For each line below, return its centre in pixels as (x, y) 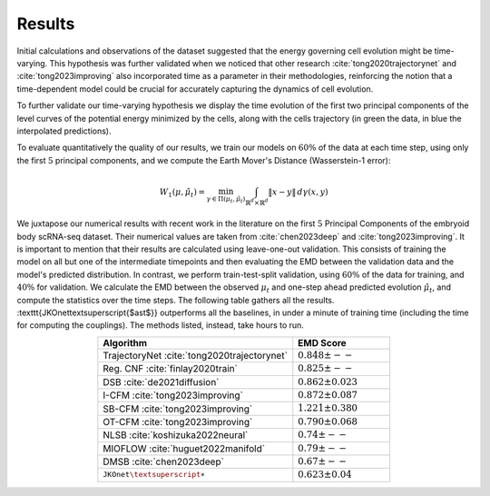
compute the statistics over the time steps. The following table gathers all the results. (176, 300)
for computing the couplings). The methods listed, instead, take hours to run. (160, 325)
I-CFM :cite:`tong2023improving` (173, 395)
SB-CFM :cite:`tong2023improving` (178, 409)
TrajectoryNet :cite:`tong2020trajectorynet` (195, 356)
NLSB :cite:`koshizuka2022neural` (176, 435)
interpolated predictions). (64, 131)
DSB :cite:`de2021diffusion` (161, 382)
